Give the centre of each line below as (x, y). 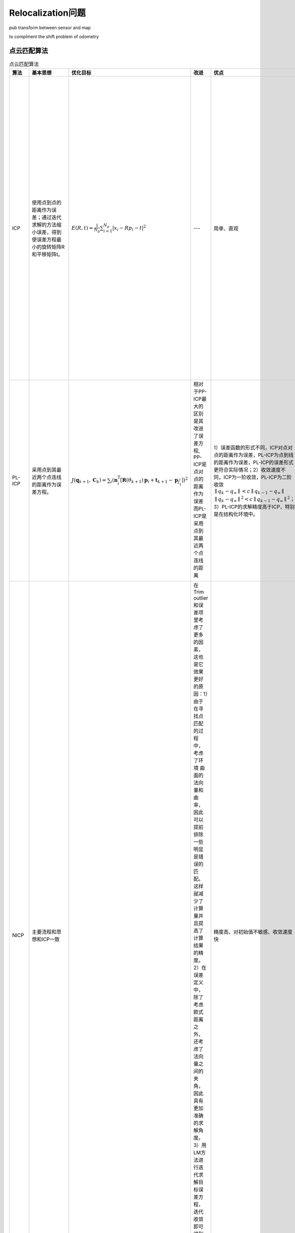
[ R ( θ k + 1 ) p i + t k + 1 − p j (150, 481)
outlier (201, 598)
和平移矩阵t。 (47, 254)
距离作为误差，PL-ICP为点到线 (259, 455)
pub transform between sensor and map (50, 28)
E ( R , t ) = (82, 228)
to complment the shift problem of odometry (54, 36)
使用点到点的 (46, 203)
